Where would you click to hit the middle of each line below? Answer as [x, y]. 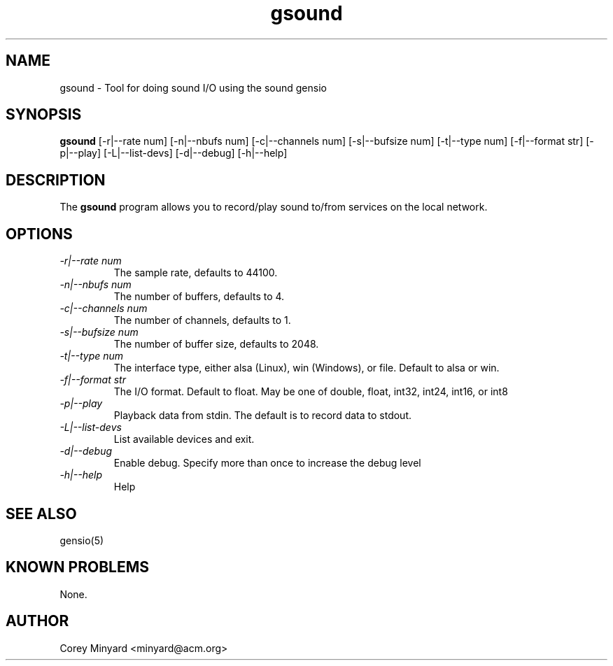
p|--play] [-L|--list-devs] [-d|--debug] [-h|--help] [174, 153]
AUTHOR [37, 621]
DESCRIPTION [56, 180]
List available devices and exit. [184, 439]
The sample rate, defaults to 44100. [196, 273]
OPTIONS [39, 234]
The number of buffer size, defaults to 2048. [216, 344]
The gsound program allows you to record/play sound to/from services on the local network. [274, 207]
